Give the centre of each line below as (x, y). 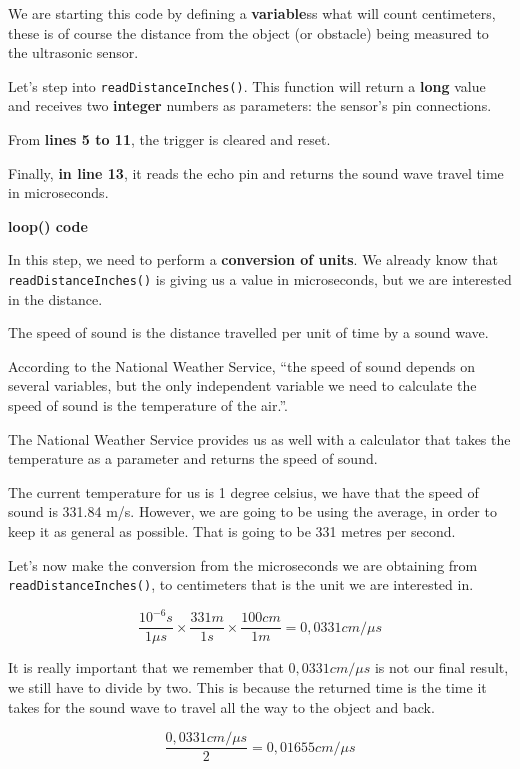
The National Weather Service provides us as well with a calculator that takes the (259, 438)
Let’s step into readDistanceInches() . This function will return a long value (247, 85)
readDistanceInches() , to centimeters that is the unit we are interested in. (241, 584)
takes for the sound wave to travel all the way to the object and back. (221, 706)
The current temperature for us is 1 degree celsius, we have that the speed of (243, 491)
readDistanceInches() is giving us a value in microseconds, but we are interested (260, 279)
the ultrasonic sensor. (73, 52)
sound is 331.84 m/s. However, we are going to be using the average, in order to (252, 511)
